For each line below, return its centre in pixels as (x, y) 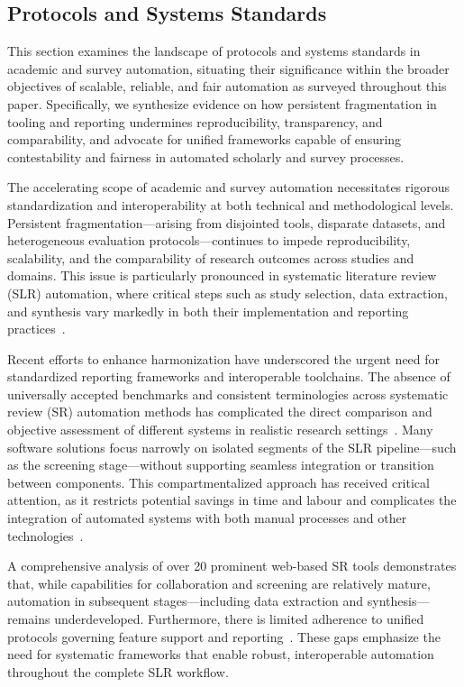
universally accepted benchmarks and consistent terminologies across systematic (228, 394)
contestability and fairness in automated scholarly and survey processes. (206, 156)
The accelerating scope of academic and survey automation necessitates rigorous (228, 187)
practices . (36, 329)
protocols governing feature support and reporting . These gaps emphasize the (224, 636)
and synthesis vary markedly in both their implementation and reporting (208, 311)
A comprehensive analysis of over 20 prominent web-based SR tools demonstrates (232, 566)
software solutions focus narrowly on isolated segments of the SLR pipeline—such (232, 447)
